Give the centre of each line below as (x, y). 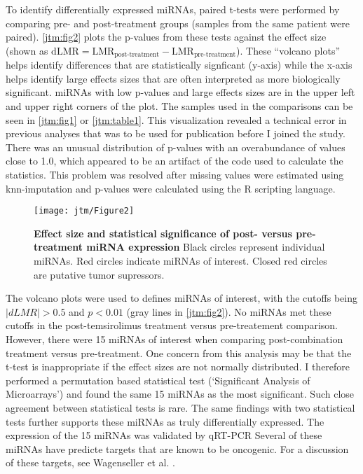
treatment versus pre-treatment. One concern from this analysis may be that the (179, 353)
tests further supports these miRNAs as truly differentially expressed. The (165, 421)
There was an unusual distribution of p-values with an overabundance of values (176, 147)
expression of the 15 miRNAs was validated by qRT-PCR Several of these (164, 435)
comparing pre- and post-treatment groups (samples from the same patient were (178, 23)
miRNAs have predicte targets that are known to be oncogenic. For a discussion (177, 448)
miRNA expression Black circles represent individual (206, 247)
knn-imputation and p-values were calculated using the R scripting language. (171, 188)
